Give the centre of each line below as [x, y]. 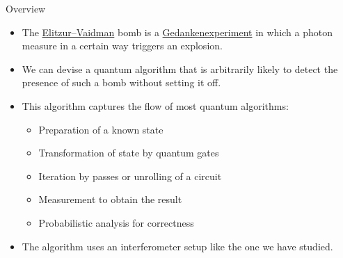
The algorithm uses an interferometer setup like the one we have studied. [177, 246]
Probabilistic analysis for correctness [116, 222]
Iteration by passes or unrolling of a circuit [130, 176]
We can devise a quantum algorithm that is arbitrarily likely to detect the [180, 68]
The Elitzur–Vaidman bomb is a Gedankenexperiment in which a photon [177, 32]
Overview [26, 8]
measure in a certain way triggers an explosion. [122, 46]
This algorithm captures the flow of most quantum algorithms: [155, 105]
